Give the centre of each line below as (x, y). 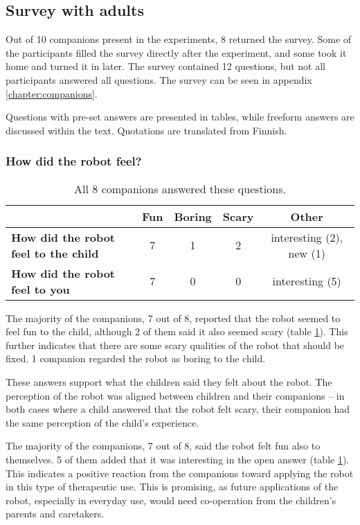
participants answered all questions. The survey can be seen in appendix (159, 79)
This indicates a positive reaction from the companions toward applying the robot (180, 473)
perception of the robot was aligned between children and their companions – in (175, 395)
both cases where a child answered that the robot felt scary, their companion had (178, 409)
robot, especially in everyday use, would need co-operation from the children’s (171, 500)
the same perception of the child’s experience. (102, 422)
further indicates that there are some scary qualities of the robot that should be (175, 345)
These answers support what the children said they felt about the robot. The (169, 381)
